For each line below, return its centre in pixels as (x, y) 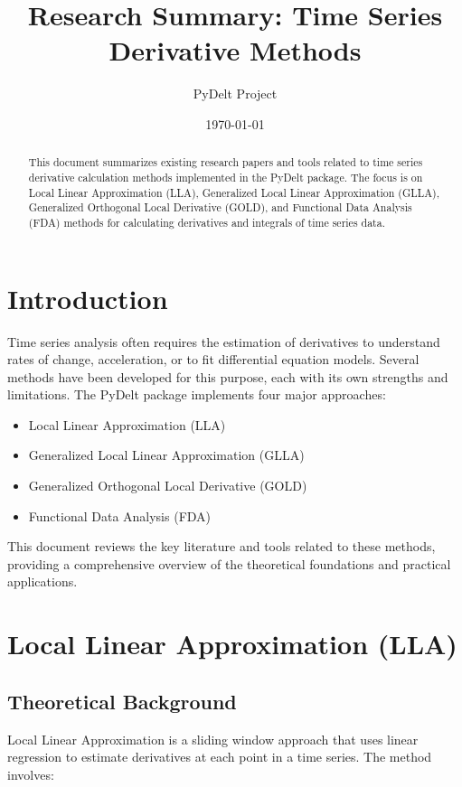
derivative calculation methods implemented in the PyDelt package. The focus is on (226, 177)
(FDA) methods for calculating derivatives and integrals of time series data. (207, 222)
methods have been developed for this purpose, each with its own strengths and (228, 376)
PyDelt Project (235, 94)
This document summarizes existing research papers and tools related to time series (226, 162)
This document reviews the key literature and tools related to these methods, (222, 546)
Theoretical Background (122, 701)
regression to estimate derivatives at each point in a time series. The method (220, 757)
